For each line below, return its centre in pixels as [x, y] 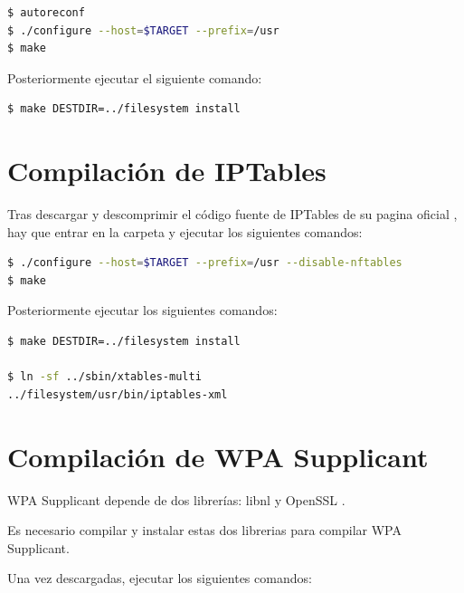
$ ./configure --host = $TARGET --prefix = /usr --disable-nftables [205, 263]
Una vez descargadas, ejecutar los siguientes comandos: [160, 578]
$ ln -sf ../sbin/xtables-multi [104, 377]
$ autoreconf [46, 13]
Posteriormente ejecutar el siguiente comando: [135, 77]
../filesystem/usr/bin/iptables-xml [118, 394]
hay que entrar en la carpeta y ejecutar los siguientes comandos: [185, 231]
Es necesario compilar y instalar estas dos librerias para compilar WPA [204, 530]
